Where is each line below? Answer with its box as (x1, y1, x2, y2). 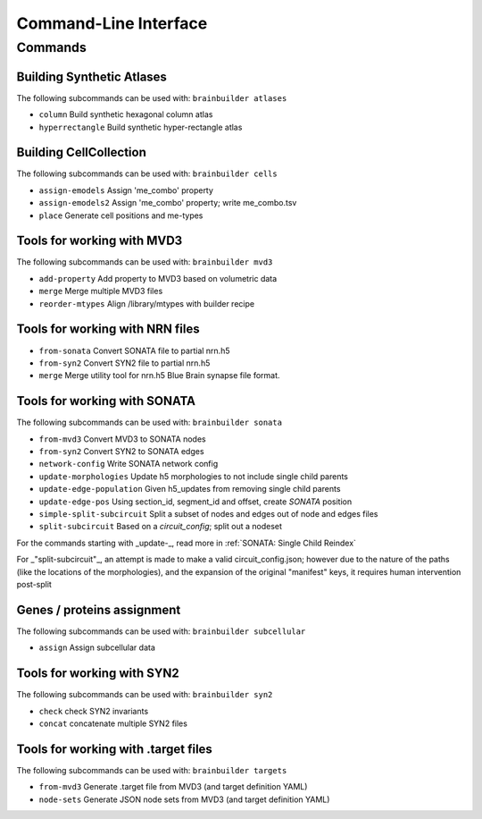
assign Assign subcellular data (38, 642, 156, 653)
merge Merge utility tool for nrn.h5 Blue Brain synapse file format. (38, 370, 280, 381)
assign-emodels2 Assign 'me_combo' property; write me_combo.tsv (38, 198, 297, 208)
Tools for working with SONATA (16, 393, 196, 409)
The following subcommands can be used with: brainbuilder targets (16, 764, 287, 775)
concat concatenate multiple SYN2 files (38, 718, 187, 729)
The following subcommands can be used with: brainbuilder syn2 (16, 689, 273, 700)
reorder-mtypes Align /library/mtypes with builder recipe (38, 298, 254, 308)
